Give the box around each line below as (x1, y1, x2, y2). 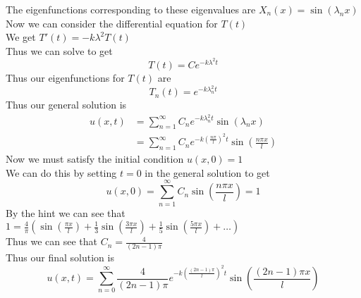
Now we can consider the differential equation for (6, 15, 218, 30)
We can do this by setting (6, 165, 117, 180)
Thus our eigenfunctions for (6, 70, 125, 85)
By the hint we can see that (6, 205, 126, 220)
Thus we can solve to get (6, 43, 113, 58)
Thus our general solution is (6, 97, 127, 112)
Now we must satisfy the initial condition (6, 151, 184, 166)
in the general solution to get (145, 165, 270, 180)
